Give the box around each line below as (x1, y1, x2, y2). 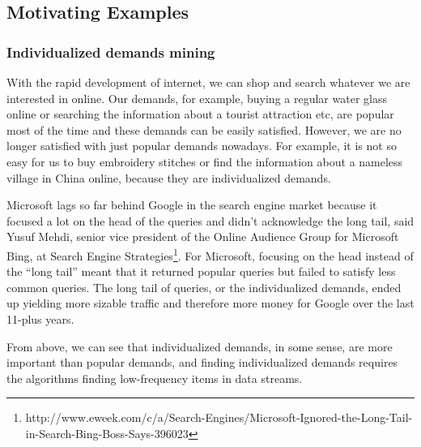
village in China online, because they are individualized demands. (6, 169, 331, 186)
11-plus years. (6, 310, 74, 327)
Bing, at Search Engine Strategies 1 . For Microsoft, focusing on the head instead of (6, 244, 414, 264)
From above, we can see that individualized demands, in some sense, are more (6, 337, 393, 355)
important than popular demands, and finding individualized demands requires (6, 354, 398, 371)
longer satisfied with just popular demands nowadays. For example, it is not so (6, 137, 397, 154)
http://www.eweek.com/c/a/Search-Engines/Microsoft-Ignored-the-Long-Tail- (25, 409, 413, 426)
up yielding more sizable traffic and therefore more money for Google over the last (6, 294, 415, 312)
